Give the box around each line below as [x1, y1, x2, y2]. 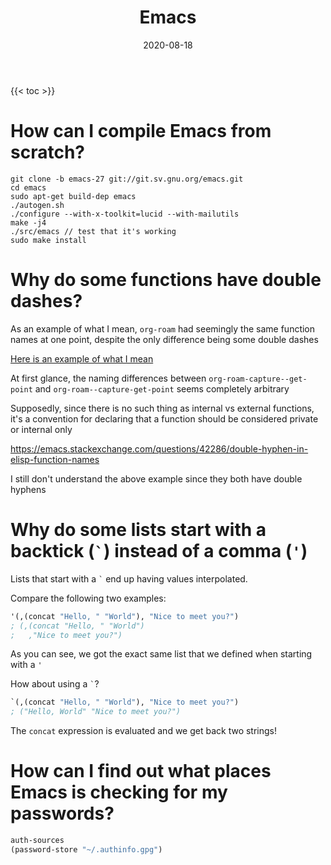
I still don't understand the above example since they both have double [10, 472, 303, 485]
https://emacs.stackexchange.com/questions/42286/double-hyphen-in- [10, 442, 309, 455]
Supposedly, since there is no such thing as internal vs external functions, [10, 402, 315, 414]
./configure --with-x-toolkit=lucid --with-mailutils [10, 209, 240, 219]
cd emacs [10, 182, 47, 193]
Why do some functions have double [10, 269, 322, 291]
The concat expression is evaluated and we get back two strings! [10, 725, 278, 737]
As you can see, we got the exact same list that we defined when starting [10, 648, 313, 660]
